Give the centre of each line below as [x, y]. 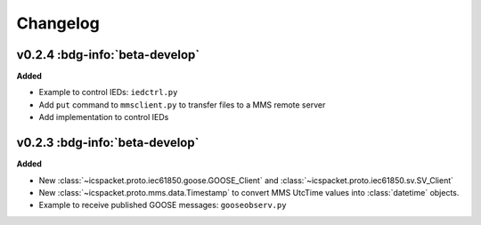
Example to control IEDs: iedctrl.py [108, 92]
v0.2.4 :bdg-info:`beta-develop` [108, 55]
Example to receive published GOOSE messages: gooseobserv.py [163, 205]
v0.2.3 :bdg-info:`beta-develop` [108, 143]
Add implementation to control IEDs [104, 117]
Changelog [58, 23]
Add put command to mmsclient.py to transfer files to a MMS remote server [182, 104]
